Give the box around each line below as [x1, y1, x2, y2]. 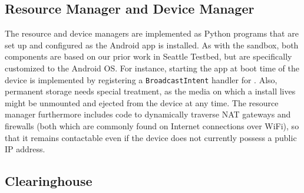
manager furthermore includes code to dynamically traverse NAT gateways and [5, 108, 291, 120]
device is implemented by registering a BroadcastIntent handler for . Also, [5, 73, 277, 86]
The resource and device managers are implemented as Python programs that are [5, 27, 299, 40]
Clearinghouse [5, 172, 92, 190]
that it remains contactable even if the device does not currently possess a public [5, 131, 297, 143]
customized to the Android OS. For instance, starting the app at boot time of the [5, 61, 299, 74]
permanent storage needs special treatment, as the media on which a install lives [5, 85, 296, 97]
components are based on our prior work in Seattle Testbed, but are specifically [5, 50, 292, 63]
